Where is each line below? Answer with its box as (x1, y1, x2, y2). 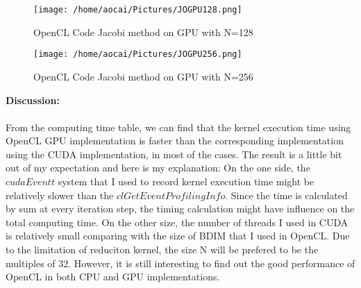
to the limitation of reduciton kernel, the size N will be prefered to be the (6, 242, 319, 257)
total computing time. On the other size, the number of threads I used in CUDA (6, 214, 349, 229)
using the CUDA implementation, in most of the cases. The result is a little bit (6, 146, 342, 161)
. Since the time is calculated (225, 187, 348, 202)
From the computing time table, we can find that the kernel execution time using (6, 119, 351, 134)
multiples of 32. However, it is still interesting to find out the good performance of (6, 255, 355, 270)
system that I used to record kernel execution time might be (58, 174, 314, 189)
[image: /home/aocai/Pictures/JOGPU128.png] (33, 5, 242, 15)
